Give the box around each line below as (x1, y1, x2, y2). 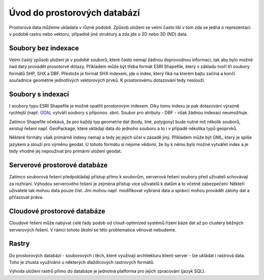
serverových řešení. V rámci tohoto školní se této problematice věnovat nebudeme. (9, 227, 176, 233)
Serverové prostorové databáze (9, 161, 108, 170)
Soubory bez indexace (9, 44, 79, 52)
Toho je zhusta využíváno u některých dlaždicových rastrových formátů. (9, 259, 154, 265)
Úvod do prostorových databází (9, 7, 140, 18)
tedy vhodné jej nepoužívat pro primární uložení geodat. (9, 148, 122, 154)
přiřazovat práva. (9, 194, 44, 200)
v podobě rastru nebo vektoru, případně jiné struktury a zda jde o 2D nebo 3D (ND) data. (9, 31, 188, 37)
